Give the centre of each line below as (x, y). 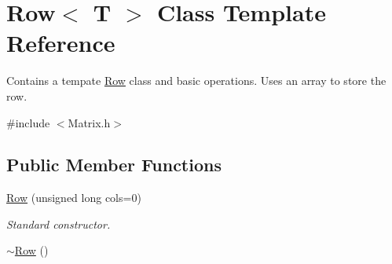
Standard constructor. (59, 224)
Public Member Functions (114, 165)
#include (28, 122)
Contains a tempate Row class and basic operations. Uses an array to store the (196, 81)
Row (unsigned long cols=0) (74, 198)
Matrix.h (89, 122)
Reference (61, 43)
